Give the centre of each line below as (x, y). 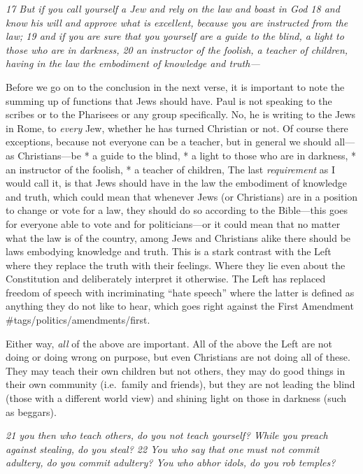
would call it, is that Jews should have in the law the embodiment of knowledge (177, 183)
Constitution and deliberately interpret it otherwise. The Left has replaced (166, 279)
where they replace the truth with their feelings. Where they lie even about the (176, 265)
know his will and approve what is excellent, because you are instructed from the (177, 22)
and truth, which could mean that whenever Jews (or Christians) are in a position (182, 196)
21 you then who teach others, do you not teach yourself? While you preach (167, 435)
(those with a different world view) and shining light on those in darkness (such (176, 398)
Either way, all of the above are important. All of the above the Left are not (169, 343)
